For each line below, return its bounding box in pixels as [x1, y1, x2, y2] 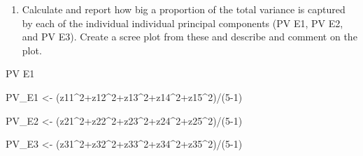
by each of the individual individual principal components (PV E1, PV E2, [22, 15, 343, 30]
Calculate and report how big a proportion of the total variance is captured [22, 2, 346, 16]
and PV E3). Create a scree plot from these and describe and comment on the [22, 29, 357, 44]
